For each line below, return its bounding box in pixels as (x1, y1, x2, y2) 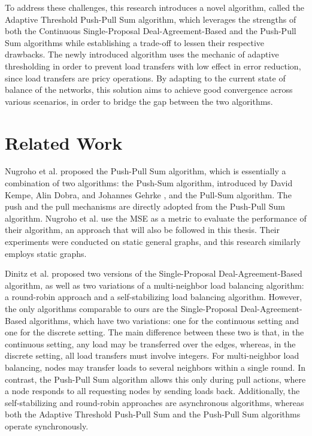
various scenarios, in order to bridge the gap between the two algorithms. (5, 95, 273, 107)
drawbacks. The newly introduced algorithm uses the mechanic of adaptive (5, 48, 279, 60)
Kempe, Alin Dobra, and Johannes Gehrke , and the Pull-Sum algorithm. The (5, 188, 292, 201)
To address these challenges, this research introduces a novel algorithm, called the (5, 1, 305, 13)
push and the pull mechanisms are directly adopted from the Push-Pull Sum (5, 200, 285, 213)
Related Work (5, 130, 123, 155)
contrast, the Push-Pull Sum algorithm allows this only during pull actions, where (5, 373, 306, 385)
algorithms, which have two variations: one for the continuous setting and (29, 314, 299, 326)
